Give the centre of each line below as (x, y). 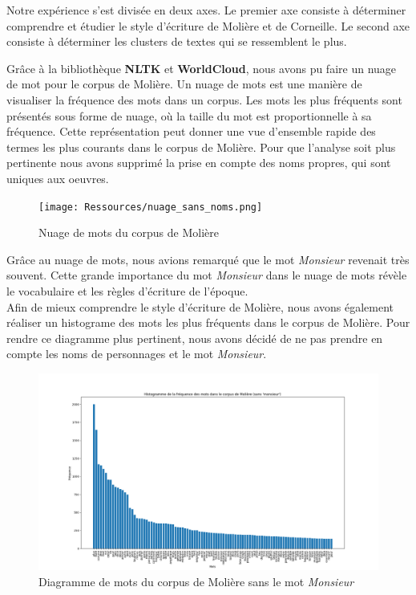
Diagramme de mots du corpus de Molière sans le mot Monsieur (196, 581)
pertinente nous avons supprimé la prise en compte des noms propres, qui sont (199, 163)
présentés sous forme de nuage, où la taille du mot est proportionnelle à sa (189, 115)
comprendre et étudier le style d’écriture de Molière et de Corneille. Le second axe (208, 25)
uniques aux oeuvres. (58, 178)
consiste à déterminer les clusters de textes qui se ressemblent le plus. (177, 41)
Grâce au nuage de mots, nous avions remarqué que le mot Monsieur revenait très (208, 259)
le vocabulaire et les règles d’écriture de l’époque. (127, 290)
